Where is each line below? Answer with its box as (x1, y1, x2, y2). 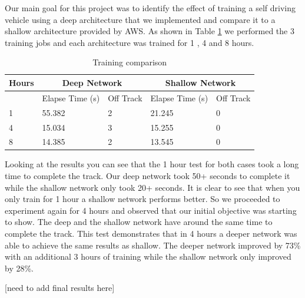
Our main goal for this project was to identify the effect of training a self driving (5, 2, 296, 14)
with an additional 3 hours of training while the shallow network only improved (5, 250, 291, 263)
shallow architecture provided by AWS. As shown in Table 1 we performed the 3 (5, 25, 294, 37)
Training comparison (92, 56, 167, 68)
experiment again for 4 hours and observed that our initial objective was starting (5, 204, 297, 216)
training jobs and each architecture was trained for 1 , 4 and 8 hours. (5, 36, 254, 48)
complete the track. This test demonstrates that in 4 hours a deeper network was (5, 227, 297, 239)
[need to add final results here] (5, 282, 115, 294)
